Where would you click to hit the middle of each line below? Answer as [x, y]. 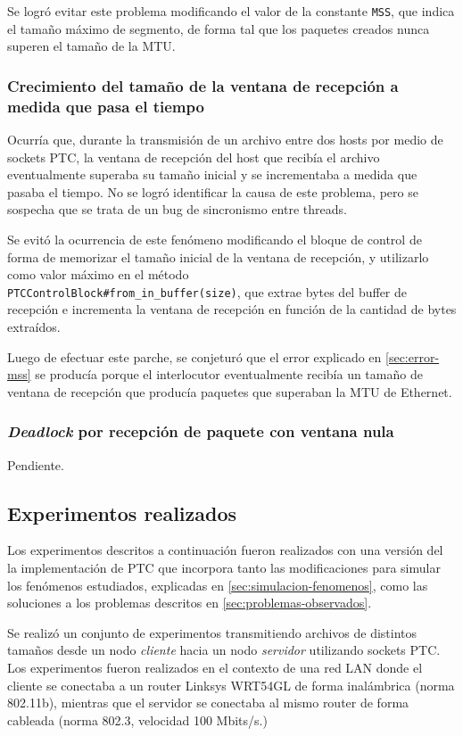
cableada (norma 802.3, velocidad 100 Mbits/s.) [137, 719]
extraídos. [34, 326]
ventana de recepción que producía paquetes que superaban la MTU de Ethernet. [230, 391]
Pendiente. [36, 464]
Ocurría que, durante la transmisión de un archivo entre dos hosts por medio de [225, 139]
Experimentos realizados [122, 513]
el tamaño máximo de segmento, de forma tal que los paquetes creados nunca [219, 28]
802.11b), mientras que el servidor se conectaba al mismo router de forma [208, 703]
